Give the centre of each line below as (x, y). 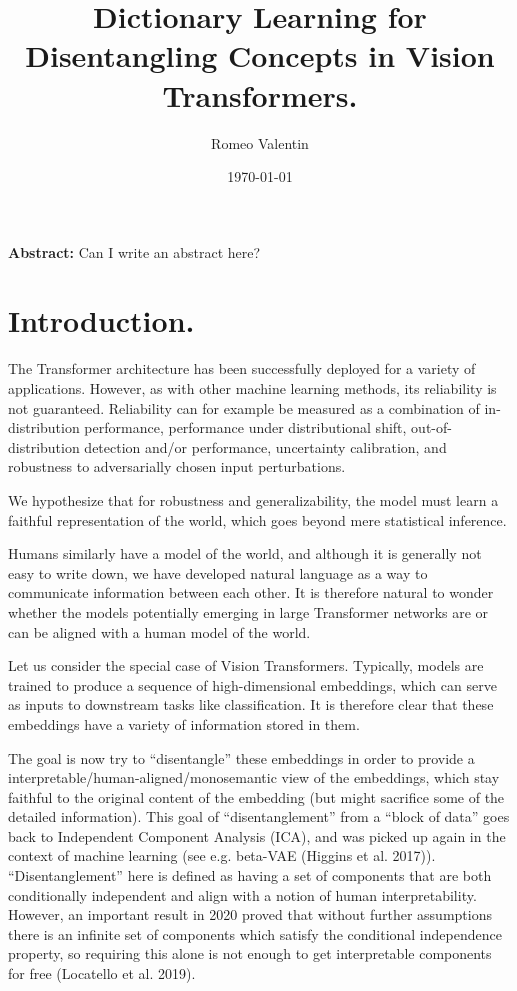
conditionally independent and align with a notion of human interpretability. (242, 894)
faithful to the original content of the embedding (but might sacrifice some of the (256, 796)
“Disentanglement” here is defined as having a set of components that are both (250, 875)
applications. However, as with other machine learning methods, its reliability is (252, 388)
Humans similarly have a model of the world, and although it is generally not (245, 553)
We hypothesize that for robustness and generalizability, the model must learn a (253, 499)
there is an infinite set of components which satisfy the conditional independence (255, 933)
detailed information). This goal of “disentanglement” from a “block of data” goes (259, 816)
